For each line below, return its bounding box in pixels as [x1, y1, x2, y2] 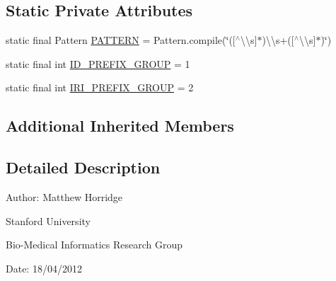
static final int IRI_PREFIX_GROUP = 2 [6, 80, 194, 95]
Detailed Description [6, 156, 161, 178]
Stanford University [6, 213, 91, 228]
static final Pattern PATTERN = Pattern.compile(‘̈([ [6, 33, 236, 47]
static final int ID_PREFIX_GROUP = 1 [6, 56, 190, 71]
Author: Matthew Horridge [6, 189, 123, 204]
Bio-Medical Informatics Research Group [6, 237, 183, 252]
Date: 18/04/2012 [6, 260, 82, 275]
